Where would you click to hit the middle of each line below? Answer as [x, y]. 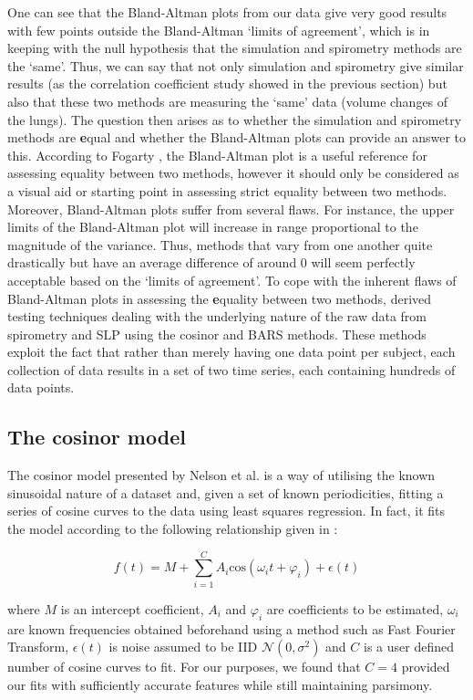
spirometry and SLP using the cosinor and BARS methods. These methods [217, 334]
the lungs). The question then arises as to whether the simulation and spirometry [235, 119]
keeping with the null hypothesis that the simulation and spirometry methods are [235, 48]
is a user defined [409, 647]
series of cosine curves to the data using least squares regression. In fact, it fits [226, 511]
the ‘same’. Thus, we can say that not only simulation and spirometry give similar [236, 65]
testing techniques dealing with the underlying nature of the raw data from [217, 316]
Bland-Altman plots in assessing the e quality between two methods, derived [220, 298]
